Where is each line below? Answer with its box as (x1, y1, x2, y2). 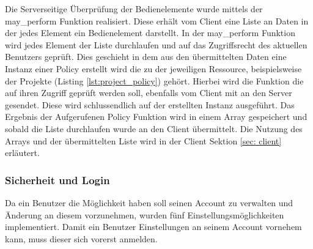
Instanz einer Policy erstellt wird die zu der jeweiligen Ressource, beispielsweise (5, 62, 302, 75)
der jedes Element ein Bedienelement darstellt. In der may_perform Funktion (5, 26, 295, 39)
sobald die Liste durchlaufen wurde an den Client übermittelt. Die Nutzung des (5, 122, 303, 135)
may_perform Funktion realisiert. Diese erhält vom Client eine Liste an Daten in (5, 14, 309, 27)
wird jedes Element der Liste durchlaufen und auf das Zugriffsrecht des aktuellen (5, 38, 307, 51)
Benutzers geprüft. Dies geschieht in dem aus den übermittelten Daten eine (5, 50, 287, 63)
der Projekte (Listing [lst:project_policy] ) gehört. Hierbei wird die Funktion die (5, 74, 304, 87)
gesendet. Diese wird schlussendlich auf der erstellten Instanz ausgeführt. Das (5, 98, 295, 111)
